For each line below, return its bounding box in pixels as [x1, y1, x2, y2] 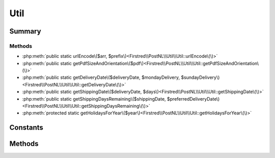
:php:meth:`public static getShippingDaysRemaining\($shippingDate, [22, 96, 166, 102]
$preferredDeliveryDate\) [167, 96, 220, 102]
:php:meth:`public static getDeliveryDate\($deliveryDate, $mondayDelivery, [22, 74, 180, 81]
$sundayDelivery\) [181, 74, 220, 81]
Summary [9, 27, 41, 36]
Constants [9, 123, 43, 132]
